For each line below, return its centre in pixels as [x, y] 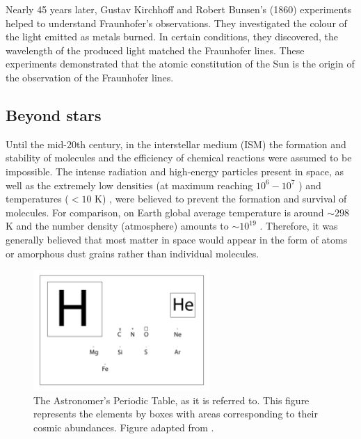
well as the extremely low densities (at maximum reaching [129, 185]
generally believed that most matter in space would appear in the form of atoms [177, 239]
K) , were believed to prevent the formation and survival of [221, 199]
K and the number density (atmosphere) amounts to [117, 226]
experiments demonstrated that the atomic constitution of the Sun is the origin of [180, 64]
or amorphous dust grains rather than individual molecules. [133, 253]
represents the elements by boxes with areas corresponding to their [176, 414]
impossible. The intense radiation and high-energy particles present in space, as [175, 171]
